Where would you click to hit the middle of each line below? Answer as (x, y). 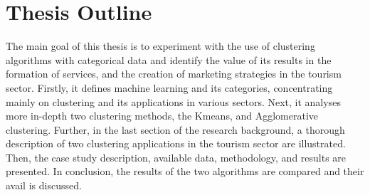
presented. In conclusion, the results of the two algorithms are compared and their (185, 171)
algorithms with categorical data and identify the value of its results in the (169, 59)
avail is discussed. (44, 185)
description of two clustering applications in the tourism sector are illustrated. (176, 143)
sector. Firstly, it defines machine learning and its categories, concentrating (169, 87)
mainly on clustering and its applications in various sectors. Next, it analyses (173, 101)
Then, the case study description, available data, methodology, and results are (176, 157)
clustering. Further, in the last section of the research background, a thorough (175, 129)
